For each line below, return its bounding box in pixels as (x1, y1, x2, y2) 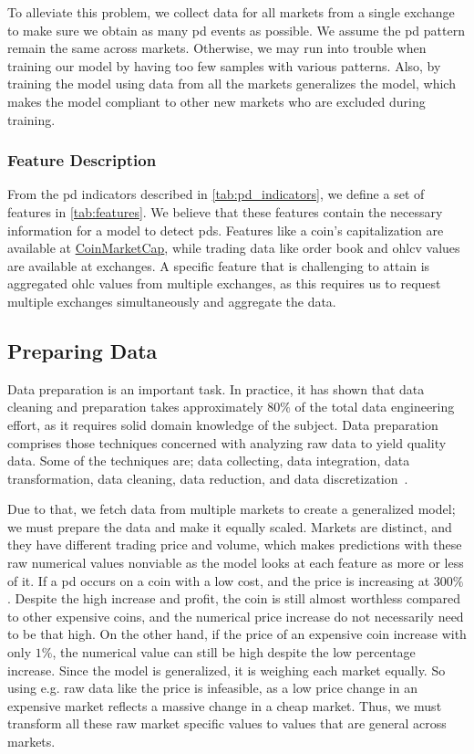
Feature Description (7, 149, 157, 172)
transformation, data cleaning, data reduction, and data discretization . (7, 468, 408, 487)
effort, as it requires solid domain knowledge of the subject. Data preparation (7, 414, 438, 434)
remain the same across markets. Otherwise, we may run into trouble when (7, 38, 427, 58)
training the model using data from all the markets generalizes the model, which (7, 74, 456, 93)
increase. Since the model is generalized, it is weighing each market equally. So (7, 660, 446, 679)
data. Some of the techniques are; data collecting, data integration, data (7, 451, 410, 470)
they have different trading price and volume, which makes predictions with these (7, 535, 462, 554)
